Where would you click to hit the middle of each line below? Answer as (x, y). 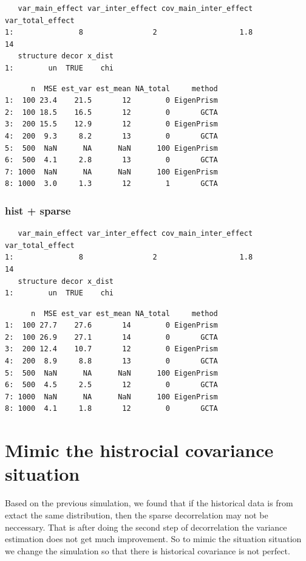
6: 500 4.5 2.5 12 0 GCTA (111, 385)
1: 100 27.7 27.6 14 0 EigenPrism (111, 325)
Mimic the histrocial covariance (139, 450)
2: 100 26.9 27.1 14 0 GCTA (111, 337)
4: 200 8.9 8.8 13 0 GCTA (111, 361)
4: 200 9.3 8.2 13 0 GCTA (111, 136)
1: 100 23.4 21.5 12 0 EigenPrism (111, 101)
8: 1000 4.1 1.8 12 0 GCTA (111, 409)
